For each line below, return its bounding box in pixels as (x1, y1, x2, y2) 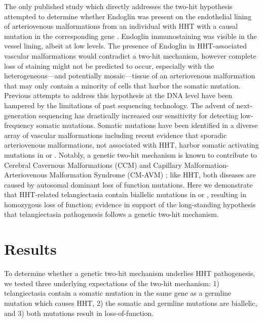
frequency (4, 120, 34, 130)
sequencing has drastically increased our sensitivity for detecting (39, 110, 238, 120)
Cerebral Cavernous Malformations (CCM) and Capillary (4, 159, 182, 170)
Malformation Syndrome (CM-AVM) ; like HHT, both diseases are (49, 169, 256, 180)
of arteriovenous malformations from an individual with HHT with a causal (4, 21, 238, 31)
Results (4, 239, 57, 259)
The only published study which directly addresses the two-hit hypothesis (4, 1, 233, 11)
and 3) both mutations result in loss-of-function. (4, 307, 154, 318)
